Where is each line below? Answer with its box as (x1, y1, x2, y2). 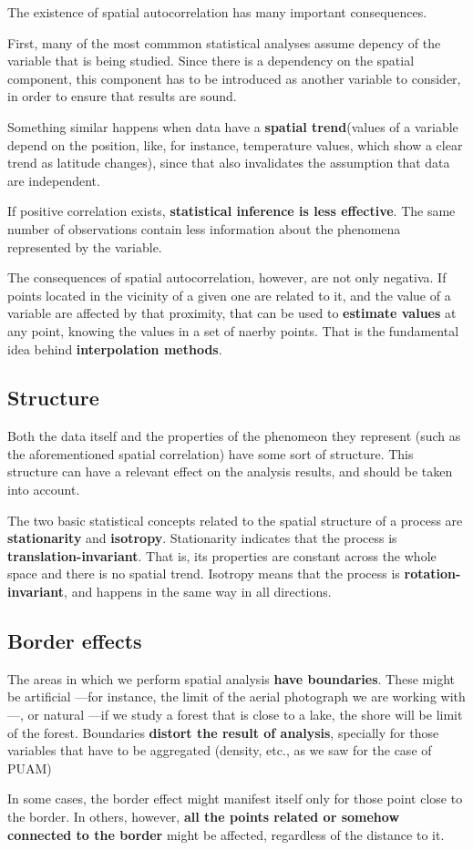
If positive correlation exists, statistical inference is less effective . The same (7, 201, 456, 220)
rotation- (404, 564, 461, 583)
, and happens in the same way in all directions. (64, 582, 332, 601)
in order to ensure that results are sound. (7, 87, 237, 106)
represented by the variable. (7, 237, 162, 256)
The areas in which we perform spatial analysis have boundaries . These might (7, 669, 455, 688)
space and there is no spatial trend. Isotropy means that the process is (7, 564, 400, 583)
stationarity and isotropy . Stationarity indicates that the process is (7, 528, 397, 548)
